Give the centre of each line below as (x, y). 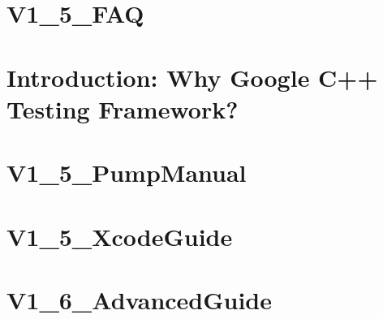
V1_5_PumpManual (127, 172)
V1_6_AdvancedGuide (140, 299)
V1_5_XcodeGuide (120, 236)
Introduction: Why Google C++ (192, 77)
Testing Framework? (123, 108)
